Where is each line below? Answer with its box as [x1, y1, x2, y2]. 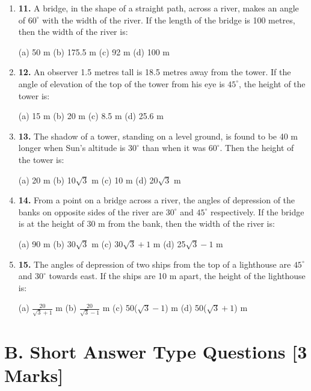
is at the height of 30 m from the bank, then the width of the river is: [18, 217, 275, 230]
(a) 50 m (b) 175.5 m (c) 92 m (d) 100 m [18, 45, 170, 58]
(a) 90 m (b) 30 [18, 237, 76, 250]
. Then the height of [220, 141, 294, 154]
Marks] [4, 363, 64, 387]
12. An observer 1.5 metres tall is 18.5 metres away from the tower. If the [18, 66, 291, 78]
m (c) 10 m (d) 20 [91, 173, 158, 186]
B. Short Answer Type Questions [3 [4, 339, 307, 364]
